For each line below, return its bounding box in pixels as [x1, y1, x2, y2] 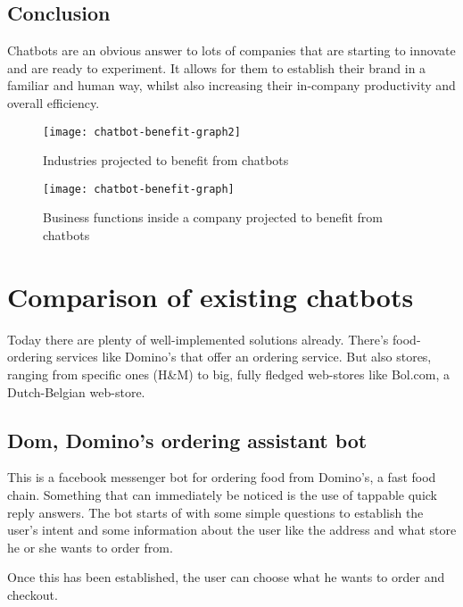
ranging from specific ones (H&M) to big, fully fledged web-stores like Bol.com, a [7, 364, 451, 383]
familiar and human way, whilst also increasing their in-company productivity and [7, 76, 456, 95]
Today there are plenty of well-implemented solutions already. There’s [7, 329, 389, 348]
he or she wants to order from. [7, 537, 173, 556]
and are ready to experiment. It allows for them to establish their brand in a [7, 58, 426, 77]
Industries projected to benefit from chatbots [43, 151, 289, 170]
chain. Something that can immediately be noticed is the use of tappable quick [7, 485, 437, 503]
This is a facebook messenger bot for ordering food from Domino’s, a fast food [7, 468, 436, 486]
